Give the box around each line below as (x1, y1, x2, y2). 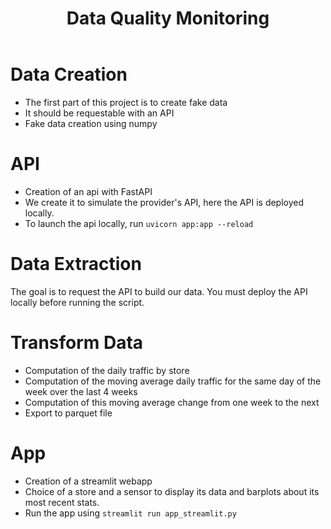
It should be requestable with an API (24, 107, 175, 119)
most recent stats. (24, 496, 100, 508)
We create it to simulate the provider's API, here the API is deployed (24, 196, 305, 208)
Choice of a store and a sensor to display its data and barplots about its (24, 485, 320, 497)
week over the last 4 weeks (24, 385, 138, 397)
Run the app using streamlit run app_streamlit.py (24, 507, 237, 519)
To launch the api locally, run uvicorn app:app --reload (24, 217, 254, 229)
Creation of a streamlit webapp (24, 475, 153, 487)
